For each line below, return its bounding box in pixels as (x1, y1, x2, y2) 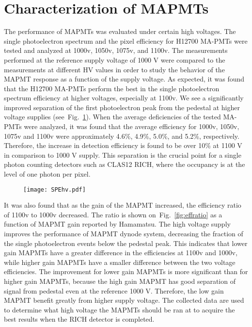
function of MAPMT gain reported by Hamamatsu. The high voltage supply (4, 219, 231, 229)
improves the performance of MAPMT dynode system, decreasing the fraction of (4, 229, 243, 239)
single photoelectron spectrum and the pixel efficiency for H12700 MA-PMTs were (4, 35, 248, 46)
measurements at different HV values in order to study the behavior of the (4, 64, 225, 74)
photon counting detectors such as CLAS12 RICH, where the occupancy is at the (4, 159, 245, 169)
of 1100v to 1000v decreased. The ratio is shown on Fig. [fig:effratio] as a (4, 209, 222, 219)
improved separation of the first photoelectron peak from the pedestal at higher (4, 102, 240, 112)
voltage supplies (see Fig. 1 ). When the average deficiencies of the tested (4, 112, 221, 122)
